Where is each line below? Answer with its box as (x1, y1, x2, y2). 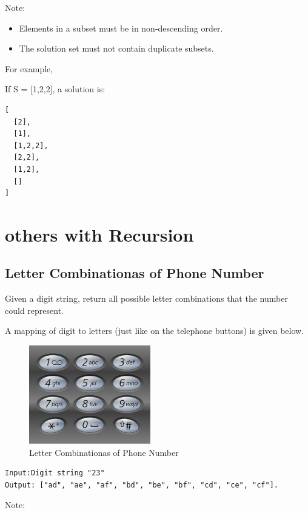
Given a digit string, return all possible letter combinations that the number (5, 292, 288, 305)
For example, (5, 62, 53, 75)
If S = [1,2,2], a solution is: (5, 83, 105, 95)
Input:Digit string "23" (5, 469, 105, 478)
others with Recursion (5, 222, 194, 246)
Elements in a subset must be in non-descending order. (19, 21, 223, 34)
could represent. (5, 304, 64, 316)
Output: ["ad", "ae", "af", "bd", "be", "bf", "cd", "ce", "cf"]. (5, 480, 279, 489)
